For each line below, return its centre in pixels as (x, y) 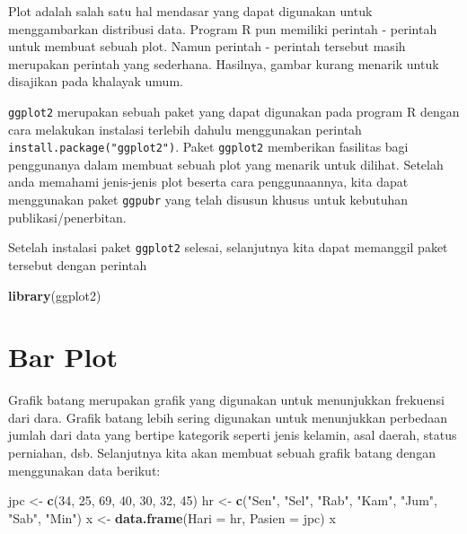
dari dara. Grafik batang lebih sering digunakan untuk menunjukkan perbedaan (228, 417)
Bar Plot (63, 357)
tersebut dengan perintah (78, 264)
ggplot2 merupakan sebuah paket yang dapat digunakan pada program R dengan (234, 111)
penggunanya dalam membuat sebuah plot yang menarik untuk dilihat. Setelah (226, 164)
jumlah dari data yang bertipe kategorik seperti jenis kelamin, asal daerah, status (233, 435)
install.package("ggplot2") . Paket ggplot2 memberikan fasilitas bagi (208, 147)
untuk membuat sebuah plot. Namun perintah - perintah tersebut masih (207, 46)
